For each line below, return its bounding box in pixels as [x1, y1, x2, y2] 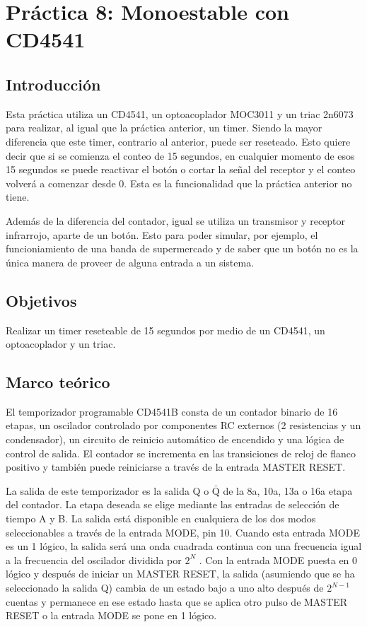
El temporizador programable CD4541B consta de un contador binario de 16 [6, 404, 338, 418]
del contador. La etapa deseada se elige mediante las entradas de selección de [6, 497, 339, 512]
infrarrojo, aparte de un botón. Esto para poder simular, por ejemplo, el [6, 227, 318, 242]
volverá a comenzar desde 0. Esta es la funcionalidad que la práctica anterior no [6, 175, 352, 190]
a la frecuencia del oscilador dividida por [6, 552, 182, 567]
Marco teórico [6, 371, 110, 393]
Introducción [6, 73, 101, 95]
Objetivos [6, 289, 77, 311]
